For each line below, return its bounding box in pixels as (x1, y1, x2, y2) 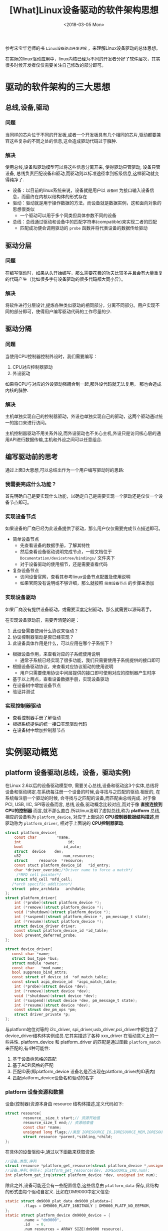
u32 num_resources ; (14, 853, 95, 859)
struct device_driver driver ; (14, 924, 77, 929)
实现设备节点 (5, 513, 36, 520)
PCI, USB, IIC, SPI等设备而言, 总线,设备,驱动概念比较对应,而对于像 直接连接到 (5, 802, 162, 808)
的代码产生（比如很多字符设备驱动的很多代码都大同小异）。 (5, 276, 126, 282)
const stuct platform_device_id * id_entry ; (14, 863, 111, 868)
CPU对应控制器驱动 (12, 364, 53, 370)
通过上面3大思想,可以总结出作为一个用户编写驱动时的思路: (5, 467, 124, 473)
